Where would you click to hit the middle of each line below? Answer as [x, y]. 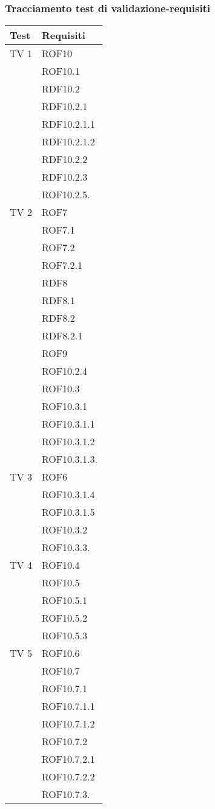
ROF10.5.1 [64, 600]
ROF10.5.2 [64, 618]
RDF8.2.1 [62, 336]
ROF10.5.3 [64, 636]
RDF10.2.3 [64, 177]
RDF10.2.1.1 [68, 124]
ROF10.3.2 [64, 530]
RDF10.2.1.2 [68, 142]
